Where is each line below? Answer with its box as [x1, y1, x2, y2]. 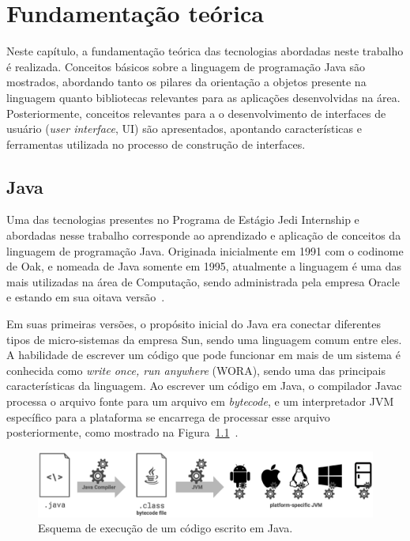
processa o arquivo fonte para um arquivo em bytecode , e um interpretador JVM [6, 393, 394, 410]
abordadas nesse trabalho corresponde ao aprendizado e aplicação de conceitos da [6, 227, 401, 244]
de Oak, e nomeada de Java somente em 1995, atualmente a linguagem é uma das [6, 258, 401, 274]
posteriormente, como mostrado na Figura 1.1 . [6, 424, 239, 441]
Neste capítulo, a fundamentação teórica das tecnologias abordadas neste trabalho [6, 43, 404, 59]
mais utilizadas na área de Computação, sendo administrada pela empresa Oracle [6, 273, 400, 289]
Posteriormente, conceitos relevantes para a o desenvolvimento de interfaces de [6, 104, 386, 121]
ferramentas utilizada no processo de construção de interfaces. [6, 135, 306, 152]
